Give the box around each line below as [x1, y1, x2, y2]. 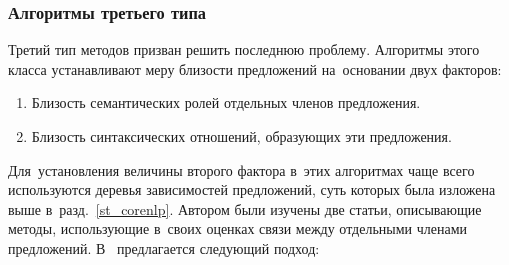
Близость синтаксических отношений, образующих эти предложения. [31, 126, 452, 146]
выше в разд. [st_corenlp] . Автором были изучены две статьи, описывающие [8, 198, 482, 219]
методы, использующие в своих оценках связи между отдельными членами [8, 218, 468, 239]
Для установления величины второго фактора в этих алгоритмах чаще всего [8, 159, 475, 180]
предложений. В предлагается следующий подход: [8, 237, 320, 258]
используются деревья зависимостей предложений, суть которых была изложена [8, 179, 496, 200]
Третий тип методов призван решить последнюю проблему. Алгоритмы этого [8, 39, 480, 60]
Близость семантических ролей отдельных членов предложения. [31, 92, 421, 113]
